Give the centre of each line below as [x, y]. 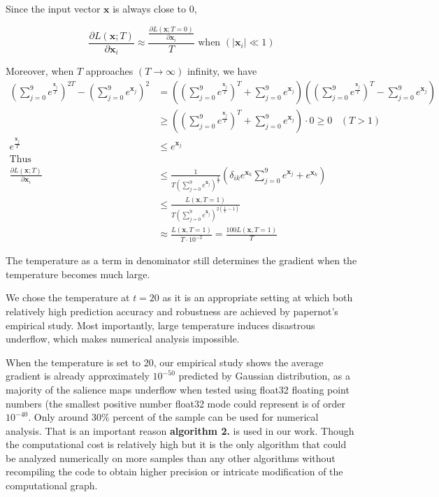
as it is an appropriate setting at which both [258, 297]
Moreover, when [40, 71]
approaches [109, 71]
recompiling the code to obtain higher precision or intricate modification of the [174, 471]
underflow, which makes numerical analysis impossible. [123, 339]
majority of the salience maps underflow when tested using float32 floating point [178, 389]
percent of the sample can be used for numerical [216, 417]
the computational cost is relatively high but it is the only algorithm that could [176, 444]
